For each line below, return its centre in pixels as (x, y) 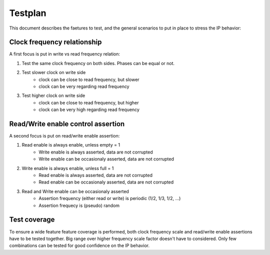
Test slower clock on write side (54, 72)
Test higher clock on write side (53, 95)
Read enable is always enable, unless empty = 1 (71, 145)
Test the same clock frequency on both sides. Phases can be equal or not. (98, 63)
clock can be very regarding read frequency (84, 86)
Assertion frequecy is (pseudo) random (79, 205)
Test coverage (32, 220)
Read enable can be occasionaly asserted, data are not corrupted (106, 182)
